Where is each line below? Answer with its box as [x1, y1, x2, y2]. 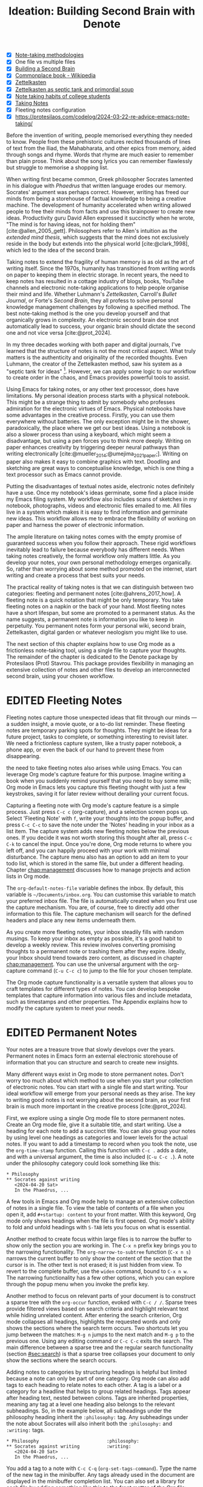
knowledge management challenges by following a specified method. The [6, 303, 191, 310]
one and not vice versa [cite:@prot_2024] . [6, 329, 112, 336]
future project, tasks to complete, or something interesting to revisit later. [6, 733, 188, 740]
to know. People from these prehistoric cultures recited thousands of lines [6, 138, 191, 145]
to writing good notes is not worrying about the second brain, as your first [6, 1096, 191, 1104]
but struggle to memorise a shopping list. [6, 164, 109, 171]
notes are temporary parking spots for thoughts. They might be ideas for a [6, 727, 192, 734]
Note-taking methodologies [15, 52, 84, 59]
